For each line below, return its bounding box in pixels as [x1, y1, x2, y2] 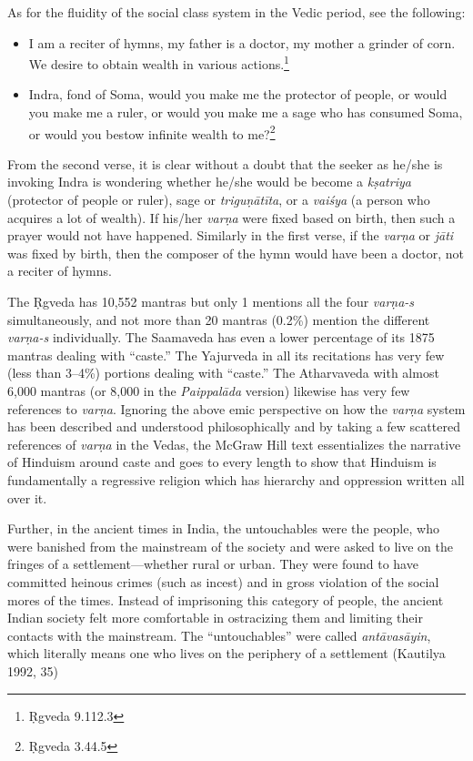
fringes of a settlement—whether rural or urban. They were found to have [7, 554, 418, 573]
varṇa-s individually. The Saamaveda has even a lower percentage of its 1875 [7, 328, 435, 347]
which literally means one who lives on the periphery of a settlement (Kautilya [7, 644, 446, 663]
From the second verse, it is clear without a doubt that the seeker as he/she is [7, 154, 443, 173]
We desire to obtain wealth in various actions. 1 [28, 52, 289, 73]
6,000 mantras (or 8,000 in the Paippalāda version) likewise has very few [7, 381, 410, 400]
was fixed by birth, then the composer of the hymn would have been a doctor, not [7, 243, 464, 262]
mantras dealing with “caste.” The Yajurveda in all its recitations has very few [7, 345, 445, 364]
